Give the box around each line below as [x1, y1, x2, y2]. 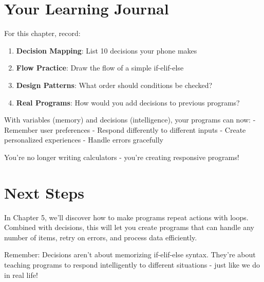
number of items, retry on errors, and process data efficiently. [4, 232, 197, 242]
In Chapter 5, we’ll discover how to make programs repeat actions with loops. [4, 211, 249, 222]
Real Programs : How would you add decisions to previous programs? [16, 97, 240, 108]
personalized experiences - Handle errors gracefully [4, 134, 164, 145]
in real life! [4, 269, 38, 280]
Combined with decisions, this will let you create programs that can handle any [4, 222, 254, 233]
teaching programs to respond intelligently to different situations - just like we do [4, 259, 260, 270]
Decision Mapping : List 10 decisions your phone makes [16, 45, 197, 56]
